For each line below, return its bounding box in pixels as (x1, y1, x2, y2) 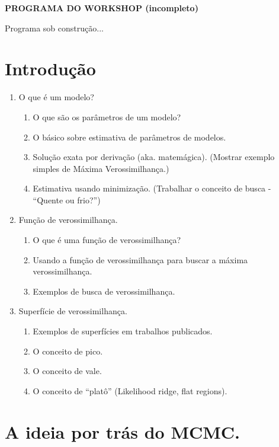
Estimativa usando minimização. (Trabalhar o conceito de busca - (33, 182, 271, 194)
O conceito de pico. (33, 344, 103, 357)
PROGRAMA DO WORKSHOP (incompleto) (5, 2, 198, 14)
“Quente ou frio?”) (33, 193, 101, 206)
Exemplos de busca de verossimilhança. (33, 285, 175, 297)
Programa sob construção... (5, 21, 104, 34)
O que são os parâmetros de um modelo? (33, 110, 181, 123)
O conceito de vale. (33, 365, 102, 377)
